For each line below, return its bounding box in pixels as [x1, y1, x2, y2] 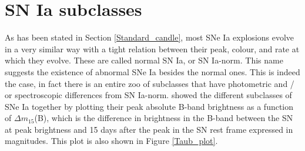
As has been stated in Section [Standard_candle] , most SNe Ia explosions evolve [5, 31, 294, 43]
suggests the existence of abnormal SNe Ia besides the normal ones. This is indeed [5, 65, 300, 78]
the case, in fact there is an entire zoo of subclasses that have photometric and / [5, 77, 294, 89]
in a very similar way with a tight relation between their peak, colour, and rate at [5, 42, 300, 55]
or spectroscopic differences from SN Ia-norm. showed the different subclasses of [5, 89, 292, 101]
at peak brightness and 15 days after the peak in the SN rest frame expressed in [5, 123, 293, 135]
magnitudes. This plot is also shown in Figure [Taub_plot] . [5, 135, 218, 147]
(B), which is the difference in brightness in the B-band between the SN [34, 112, 293, 124]
